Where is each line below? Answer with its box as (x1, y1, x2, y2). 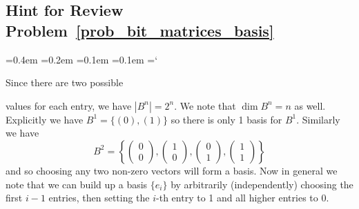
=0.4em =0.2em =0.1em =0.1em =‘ (6, 52, 158, 66)
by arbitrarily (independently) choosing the (171, 177, 353, 191)
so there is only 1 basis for (171, 112, 282, 126)
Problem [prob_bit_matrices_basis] (6, 19, 274, 41)
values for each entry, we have (6, 98, 132, 112)
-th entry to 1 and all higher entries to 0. (156, 190, 329, 205)
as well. (294, 98, 326, 112)
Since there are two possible (6, 75, 124, 90)
